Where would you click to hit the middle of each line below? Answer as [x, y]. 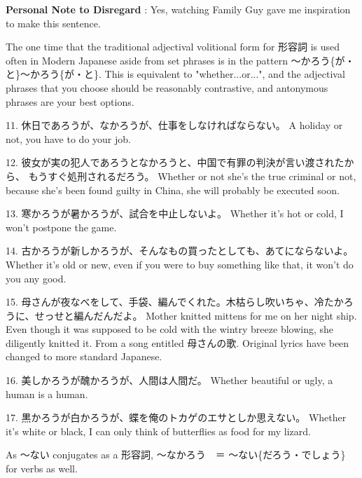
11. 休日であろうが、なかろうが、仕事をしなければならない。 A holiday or [174, 125]
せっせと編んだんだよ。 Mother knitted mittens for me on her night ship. [196, 315]
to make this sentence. [53, 23]
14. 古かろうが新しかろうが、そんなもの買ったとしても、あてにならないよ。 [180, 251]
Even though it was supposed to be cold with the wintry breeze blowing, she [170, 329]
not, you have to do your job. [68, 138]
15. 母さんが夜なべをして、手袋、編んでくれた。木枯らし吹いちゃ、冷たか [175, 302]
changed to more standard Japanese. [84, 356]
